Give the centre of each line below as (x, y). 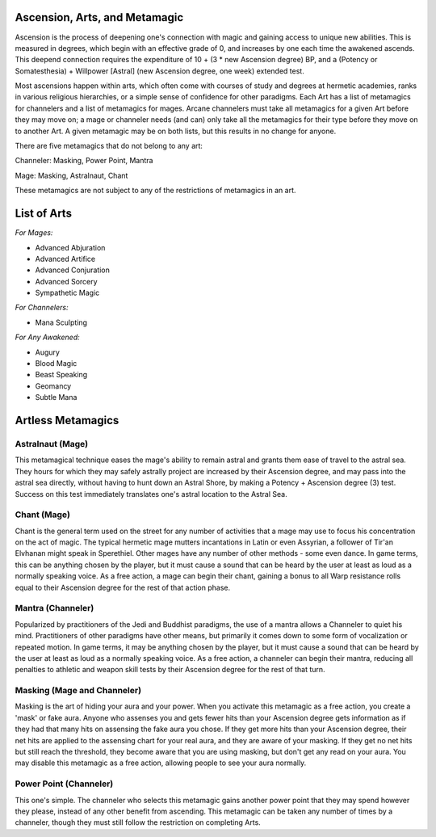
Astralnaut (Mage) (52, 444)
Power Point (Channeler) (64, 784)
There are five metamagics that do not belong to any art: (109, 146)
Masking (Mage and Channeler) (78, 691)
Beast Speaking (61, 375)
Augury (48, 352)
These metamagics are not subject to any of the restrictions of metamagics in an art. (155, 191)
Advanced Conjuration (73, 270)
